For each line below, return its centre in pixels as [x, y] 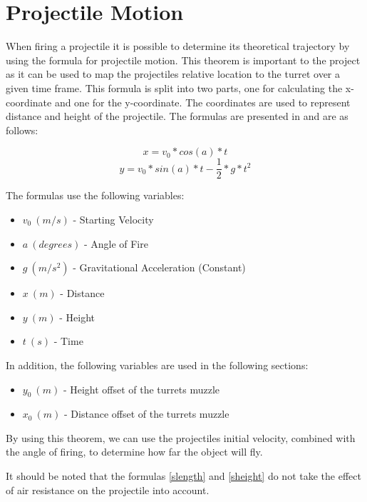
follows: [22, 130]
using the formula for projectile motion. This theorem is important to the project [183, 60]
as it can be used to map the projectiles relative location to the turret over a [173, 74]
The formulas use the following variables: [95, 195]
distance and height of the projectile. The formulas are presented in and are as [177, 116]
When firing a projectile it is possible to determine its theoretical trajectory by [178, 46]
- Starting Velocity [113, 219]
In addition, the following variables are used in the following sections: [157, 365]
